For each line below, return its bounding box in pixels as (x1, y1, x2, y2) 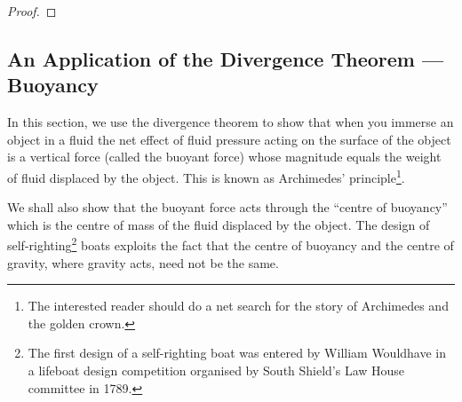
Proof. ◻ (7, 2, 57, 20)
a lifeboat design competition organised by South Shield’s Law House (28, 361, 405, 380)
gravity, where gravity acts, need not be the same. (7, 253, 279, 272)
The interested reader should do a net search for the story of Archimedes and (28, 296, 449, 315)
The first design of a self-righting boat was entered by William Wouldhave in (28, 343, 447, 362)
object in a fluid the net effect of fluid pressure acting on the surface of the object (7, 130, 451, 148)
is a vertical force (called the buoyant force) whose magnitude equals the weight (7, 147, 442, 166)
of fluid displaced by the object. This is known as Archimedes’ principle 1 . (7, 165, 405, 186)
